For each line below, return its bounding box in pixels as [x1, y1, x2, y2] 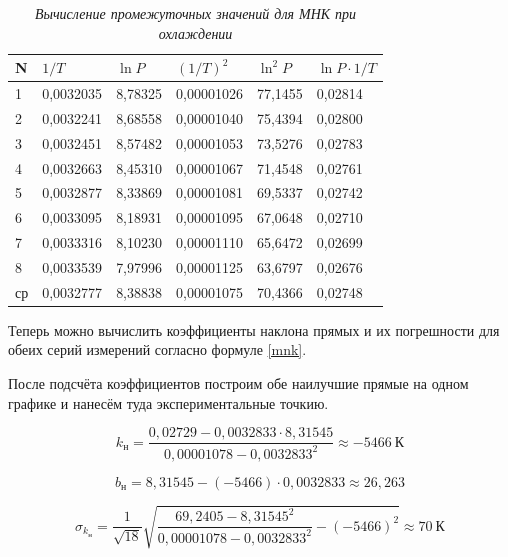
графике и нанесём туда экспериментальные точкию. [8, 392, 329, 413]
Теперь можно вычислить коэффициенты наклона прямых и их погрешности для [8, 319, 500, 340]
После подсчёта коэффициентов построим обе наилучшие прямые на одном [8, 373, 469, 394]
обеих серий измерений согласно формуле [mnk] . [8, 339, 307, 360]
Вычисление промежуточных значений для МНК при [34, 3, 357, 23]
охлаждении [158, 22, 233, 43]
